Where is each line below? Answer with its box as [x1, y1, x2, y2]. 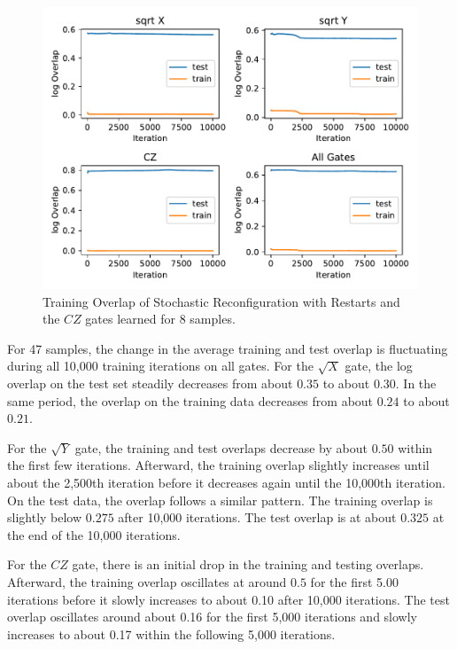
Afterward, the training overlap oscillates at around [7, 572, 287, 590]
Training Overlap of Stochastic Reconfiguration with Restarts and [43, 292, 400, 310]
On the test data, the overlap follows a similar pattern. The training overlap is [7, 490, 433, 509]
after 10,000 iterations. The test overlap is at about [118, 508, 397, 527]
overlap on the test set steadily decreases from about [7, 373, 293, 392]
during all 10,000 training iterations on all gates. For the [7, 356, 314, 375]
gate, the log [345, 356, 413, 375]
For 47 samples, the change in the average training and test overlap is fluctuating [7, 339, 448, 357]
